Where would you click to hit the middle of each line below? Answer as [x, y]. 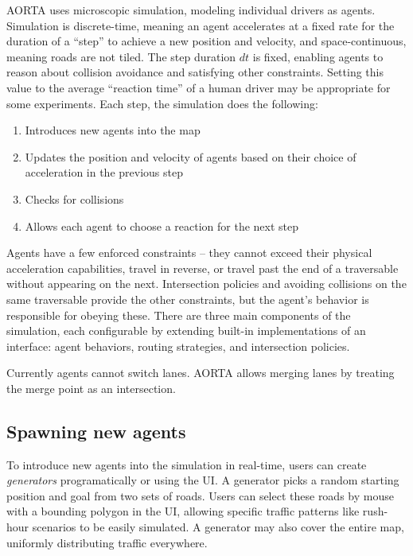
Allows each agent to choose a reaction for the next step [162, 226]
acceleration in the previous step [104, 172]
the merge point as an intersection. [91, 388]
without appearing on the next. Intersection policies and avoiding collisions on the [206, 284]
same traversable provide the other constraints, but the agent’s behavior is [188, 299]
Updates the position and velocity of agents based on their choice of [191, 156]
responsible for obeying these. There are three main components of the [179, 315]
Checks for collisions [74, 198]
